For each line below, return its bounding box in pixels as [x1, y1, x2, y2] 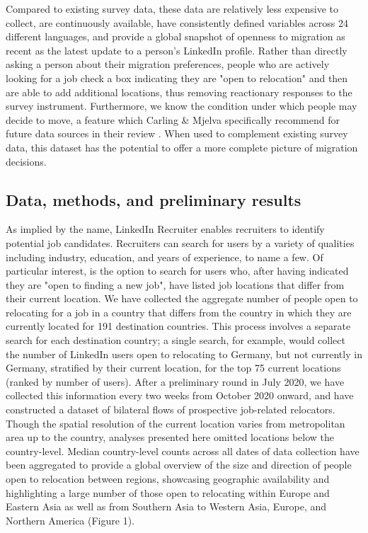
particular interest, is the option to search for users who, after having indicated [6, 263, 349, 278]
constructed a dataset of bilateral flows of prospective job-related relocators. [6, 402, 335, 417]
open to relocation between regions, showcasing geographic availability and [6, 471, 330, 486]
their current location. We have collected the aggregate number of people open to [6, 291, 358, 306]
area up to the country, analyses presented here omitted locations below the [6, 430, 335, 445]
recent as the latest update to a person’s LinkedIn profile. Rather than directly [6, 42, 347, 57]
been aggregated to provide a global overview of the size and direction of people [6, 457, 352, 472]
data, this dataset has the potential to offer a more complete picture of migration [6, 139, 358, 154]
